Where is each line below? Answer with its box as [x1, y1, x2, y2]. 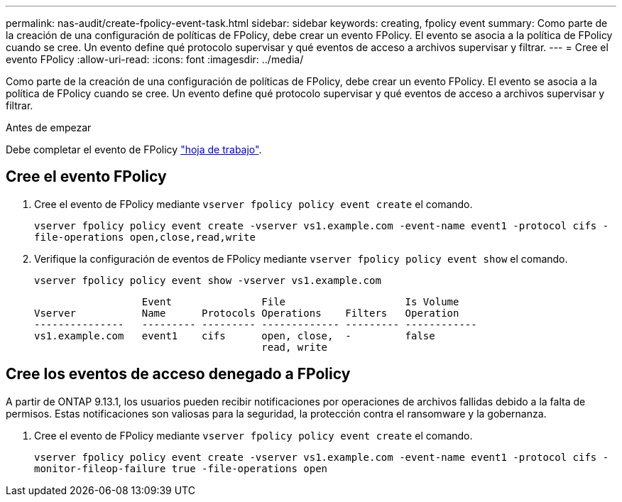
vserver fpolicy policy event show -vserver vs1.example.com [34, 274, 381, 286]
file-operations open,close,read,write [34, 231, 256, 243]
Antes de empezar [6, 121, 92, 133]
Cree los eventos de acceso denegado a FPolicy [6, 365, 351, 383]
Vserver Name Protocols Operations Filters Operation [34, 307, 459, 319]
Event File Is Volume [141, 295, 459, 307]
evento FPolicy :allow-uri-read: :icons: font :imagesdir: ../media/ [6, 53, 304, 65]
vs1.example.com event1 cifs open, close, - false [34, 329, 435, 342]
